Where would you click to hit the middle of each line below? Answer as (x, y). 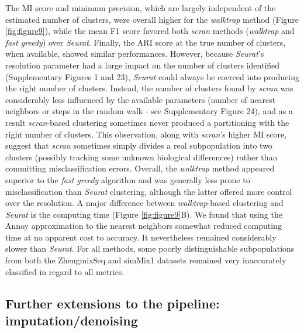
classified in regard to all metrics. (65, 271)
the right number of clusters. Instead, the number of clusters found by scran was (149, 88)
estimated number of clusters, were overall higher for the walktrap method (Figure (152, 19)
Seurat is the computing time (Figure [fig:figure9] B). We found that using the (144, 214)
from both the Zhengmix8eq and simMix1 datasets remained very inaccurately (146, 260)
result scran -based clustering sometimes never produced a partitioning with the (147, 122)
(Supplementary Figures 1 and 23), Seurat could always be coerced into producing (152, 76)
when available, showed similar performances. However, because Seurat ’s (135, 54)
